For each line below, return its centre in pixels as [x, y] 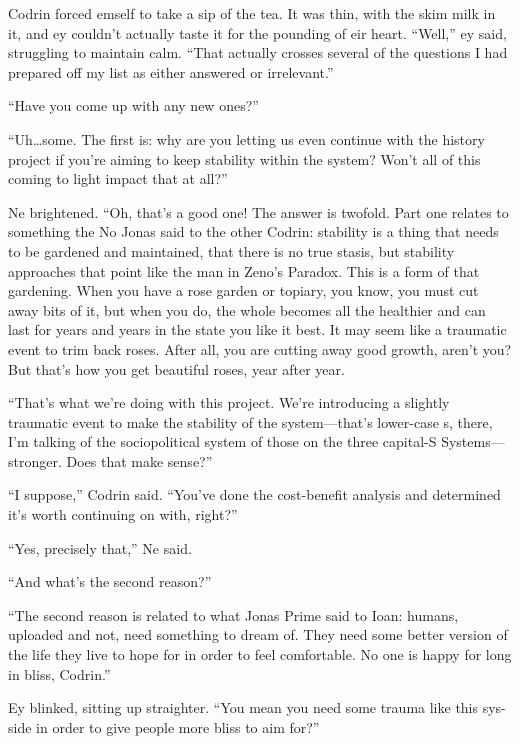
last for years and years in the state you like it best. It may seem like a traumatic [257, 329]
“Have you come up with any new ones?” [133, 105]
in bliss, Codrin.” [59, 673]
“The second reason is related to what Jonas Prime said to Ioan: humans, [233, 614]
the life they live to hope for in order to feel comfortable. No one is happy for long [260, 654]
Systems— [473, 441]
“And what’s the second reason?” [110, 581]
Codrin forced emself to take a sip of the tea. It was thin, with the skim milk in [252, 13]
